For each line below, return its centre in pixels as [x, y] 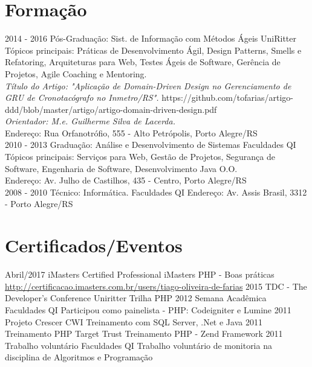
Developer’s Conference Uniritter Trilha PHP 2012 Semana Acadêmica [136, 298]
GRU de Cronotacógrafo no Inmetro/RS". [82, 97]
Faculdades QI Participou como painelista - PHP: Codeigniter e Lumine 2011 [148, 309]
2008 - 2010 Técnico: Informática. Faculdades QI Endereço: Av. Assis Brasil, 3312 [156, 192]
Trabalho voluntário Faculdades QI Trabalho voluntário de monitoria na [138, 345]
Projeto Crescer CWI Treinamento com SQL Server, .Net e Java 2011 [134, 321]
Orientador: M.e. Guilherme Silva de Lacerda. [90, 121]
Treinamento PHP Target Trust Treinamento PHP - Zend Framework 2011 [144, 333]
